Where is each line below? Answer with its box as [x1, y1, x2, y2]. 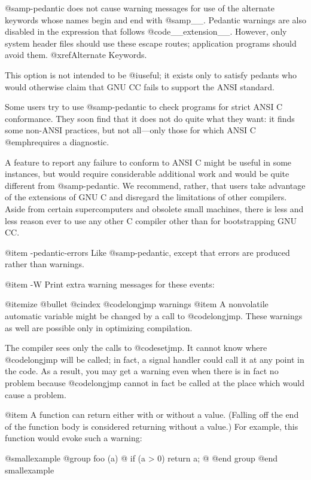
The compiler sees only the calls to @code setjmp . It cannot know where [5, 341, 267, 354]
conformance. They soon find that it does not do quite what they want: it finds [5, 112, 295, 124]
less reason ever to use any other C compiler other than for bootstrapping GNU [5, 214, 297, 227]
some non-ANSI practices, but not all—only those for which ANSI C [5, 124, 256, 136]
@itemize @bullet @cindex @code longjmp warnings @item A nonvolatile [5, 298, 269, 310]
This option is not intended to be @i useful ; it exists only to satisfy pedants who [5, 68, 297, 81]
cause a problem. [5, 388, 66, 400]
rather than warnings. [5, 258, 84, 270]
